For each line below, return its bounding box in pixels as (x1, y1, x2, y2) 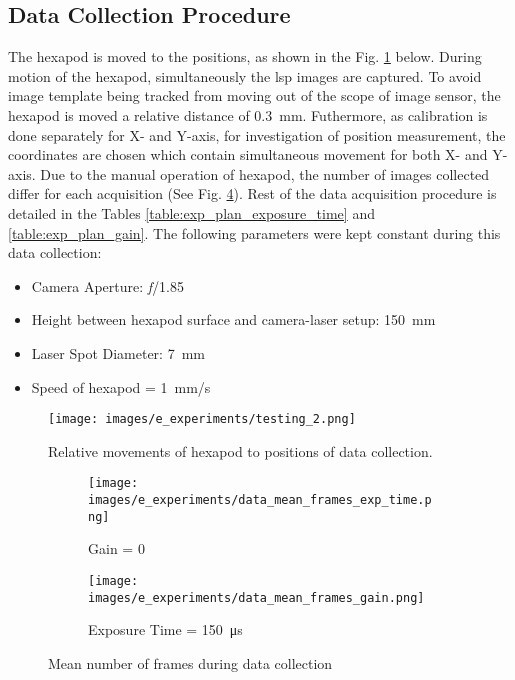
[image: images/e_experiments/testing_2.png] (48, 412, 356, 427)
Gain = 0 (88, 538, 145, 559)
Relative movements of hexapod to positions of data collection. (48, 440, 433, 461)
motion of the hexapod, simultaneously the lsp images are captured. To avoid (8, 65, 482, 86)
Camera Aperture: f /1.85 (31, 275, 185, 296)
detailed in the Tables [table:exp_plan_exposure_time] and (8, 202, 375, 223)
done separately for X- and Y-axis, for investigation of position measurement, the (8, 124, 506, 145)
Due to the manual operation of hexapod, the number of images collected (40, 163, 490, 184)
